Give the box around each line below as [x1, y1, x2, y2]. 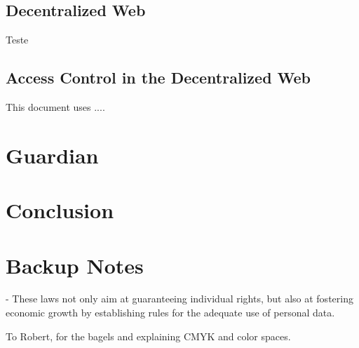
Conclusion [6, 196, 114, 225]
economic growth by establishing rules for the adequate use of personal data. [6, 305, 335, 320]
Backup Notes [6, 250, 144, 279]
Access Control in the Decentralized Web [6, 67, 311, 88]
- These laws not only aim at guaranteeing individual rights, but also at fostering [6, 291, 353, 306]
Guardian [6, 140, 99, 169]
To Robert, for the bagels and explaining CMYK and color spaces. [6, 328, 291, 343]
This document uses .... [6, 100, 105, 114]
